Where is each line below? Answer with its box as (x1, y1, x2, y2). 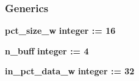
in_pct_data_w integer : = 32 (5, 65, 135, 77)
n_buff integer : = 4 (5, 44, 89, 57)
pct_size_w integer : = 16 (5, 24, 116, 37)
